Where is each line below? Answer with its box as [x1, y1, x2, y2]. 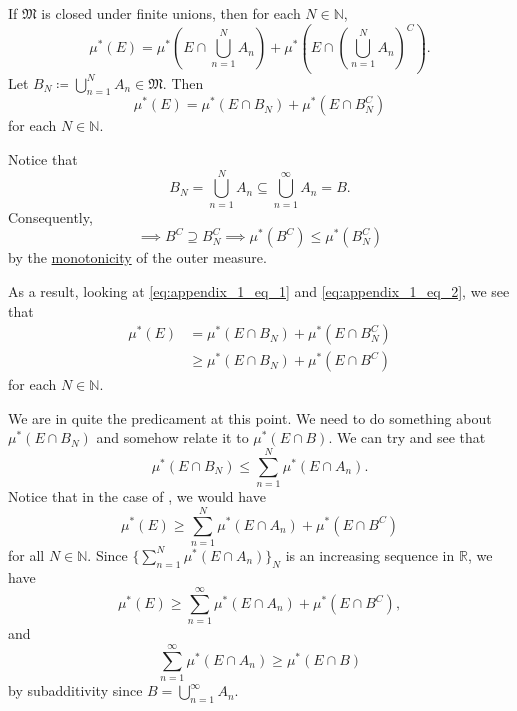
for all [8, 544, 45, 565]
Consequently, [8, 206, 93, 227]
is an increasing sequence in [285, 544, 455, 565]
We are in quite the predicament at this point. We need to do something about [8, 407, 492, 428]
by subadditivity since [8, 680, 143, 701]
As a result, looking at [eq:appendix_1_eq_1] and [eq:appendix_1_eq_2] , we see [8, 280, 510, 301]
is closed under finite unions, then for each [41, 3, 301, 23]
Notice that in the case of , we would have [8, 486, 266, 507]
